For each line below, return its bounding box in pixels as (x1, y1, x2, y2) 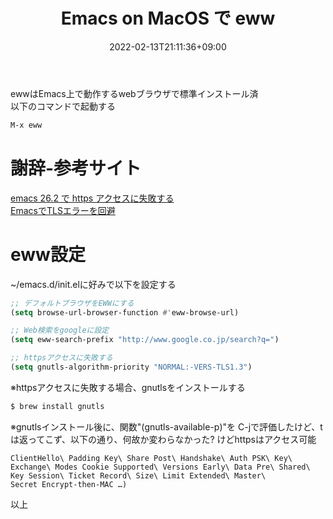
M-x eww (10, 120, 43, 130)
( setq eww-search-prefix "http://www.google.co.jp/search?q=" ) (10, 335, 280, 345)
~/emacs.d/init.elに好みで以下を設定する (10, 278, 177, 290)
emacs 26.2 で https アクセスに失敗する (10, 192, 175, 204)
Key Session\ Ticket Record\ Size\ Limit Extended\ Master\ (10, 470, 267, 481)
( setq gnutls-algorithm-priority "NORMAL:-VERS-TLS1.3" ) (10, 362, 253, 373)
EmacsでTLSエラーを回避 (10, 204, 116, 216)
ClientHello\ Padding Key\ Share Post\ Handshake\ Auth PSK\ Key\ (10, 453, 293, 463)
